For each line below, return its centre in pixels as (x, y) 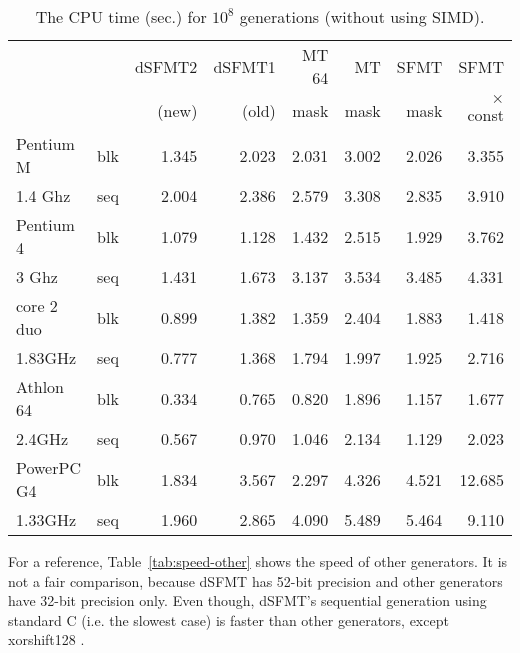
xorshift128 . (46, 639)
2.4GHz (42, 438)
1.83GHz (46, 357)
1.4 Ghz (43, 195)
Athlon (40, 386)
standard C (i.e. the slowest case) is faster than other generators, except (228, 619)
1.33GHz (46, 519)
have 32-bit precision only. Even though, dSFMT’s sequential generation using (247, 600)
